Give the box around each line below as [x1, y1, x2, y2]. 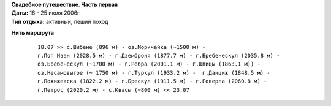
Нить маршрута [11, 29, 55, 37]
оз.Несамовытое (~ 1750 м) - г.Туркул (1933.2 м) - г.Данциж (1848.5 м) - [37, 69, 270, 76]
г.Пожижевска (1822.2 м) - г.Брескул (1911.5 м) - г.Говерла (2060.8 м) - [37, 78, 267, 85]
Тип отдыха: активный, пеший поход [11, 18, 108, 25]
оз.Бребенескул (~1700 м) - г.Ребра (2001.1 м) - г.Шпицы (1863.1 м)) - [37, 61, 261, 67]
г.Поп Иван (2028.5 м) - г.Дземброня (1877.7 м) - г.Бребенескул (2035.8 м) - [37, 52, 280, 59]
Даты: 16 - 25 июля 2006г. [11, 9, 81, 17]
